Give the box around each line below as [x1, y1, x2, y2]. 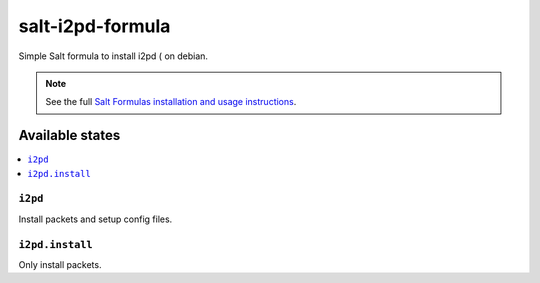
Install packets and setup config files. [18, 213, 173, 225]
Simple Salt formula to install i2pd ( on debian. [18, 50, 209, 62]
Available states [18, 127, 121, 144]
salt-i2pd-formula [18, 15, 171, 37]
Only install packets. [18, 258, 102, 270]
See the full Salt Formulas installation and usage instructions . [45, 96, 297, 108]
